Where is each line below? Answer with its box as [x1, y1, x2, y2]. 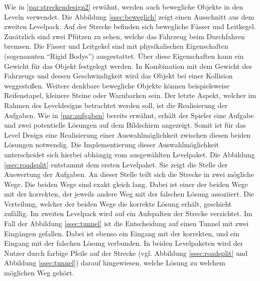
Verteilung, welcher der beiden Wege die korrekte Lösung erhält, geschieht [4, 198, 232, 209]
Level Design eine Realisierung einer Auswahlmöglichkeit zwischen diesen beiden [4, 129, 251, 140]
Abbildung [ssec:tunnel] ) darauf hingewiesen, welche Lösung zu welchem [4, 257, 225, 268]
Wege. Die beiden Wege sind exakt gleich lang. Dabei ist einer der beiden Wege [4, 178, 248, 189]
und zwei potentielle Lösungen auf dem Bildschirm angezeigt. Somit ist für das [4, 120, 246, 130]
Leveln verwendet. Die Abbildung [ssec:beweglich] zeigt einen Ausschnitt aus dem [4, 11, 254, 22]
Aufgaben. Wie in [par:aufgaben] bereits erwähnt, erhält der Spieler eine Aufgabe [4, 110, 254, 120]
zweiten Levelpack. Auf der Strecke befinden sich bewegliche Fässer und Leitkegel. [4, 21, 256, 32]
